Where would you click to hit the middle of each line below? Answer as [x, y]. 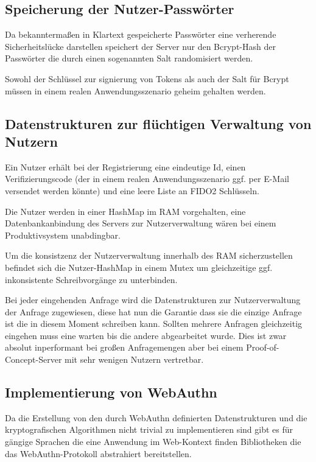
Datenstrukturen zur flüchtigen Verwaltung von [158, 123]
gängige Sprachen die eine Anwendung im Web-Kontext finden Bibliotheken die [153, 442]
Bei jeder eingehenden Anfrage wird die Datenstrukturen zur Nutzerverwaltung [153, 300]
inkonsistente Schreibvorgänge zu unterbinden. [91, 279]
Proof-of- [263, 347]
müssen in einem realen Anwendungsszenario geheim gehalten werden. [135, 90]
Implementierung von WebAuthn [111, 392]
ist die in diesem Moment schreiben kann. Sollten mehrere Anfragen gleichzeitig [154, 324]
